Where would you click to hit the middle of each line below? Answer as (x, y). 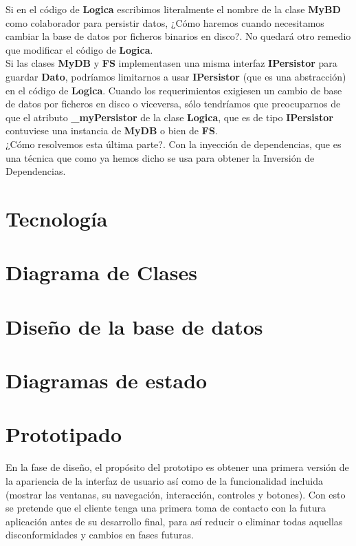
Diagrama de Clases (101, 272)
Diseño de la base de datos (134, 326)
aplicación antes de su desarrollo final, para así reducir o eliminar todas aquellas (174, 521)
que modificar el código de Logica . (79, 49)
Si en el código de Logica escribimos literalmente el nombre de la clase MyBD (173, 9)
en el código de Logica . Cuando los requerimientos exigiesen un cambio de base (174, 90)
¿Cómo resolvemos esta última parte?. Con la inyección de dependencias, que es (174, 144)
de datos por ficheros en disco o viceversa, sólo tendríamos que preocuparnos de (173, 104)
